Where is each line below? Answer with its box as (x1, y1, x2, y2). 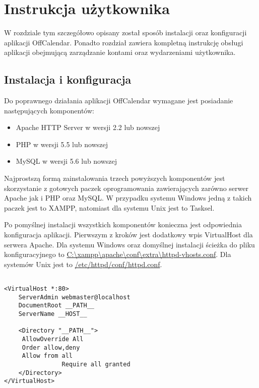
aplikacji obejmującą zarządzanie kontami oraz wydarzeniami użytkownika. (4, 47, 236, 57)
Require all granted (61, 360, 131, 368)
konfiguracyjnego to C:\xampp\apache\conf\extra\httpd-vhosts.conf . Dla (4, 249, 231, 260)
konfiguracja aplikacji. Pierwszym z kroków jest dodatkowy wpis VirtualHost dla (4, 229, 253, 240)
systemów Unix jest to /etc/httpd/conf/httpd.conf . (4, 258, 162, 269)
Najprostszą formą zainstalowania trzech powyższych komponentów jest (4, 173, 225, 183)
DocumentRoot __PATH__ (18, 302, 94, 309)
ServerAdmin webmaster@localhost (18, 293, 131, 301)
